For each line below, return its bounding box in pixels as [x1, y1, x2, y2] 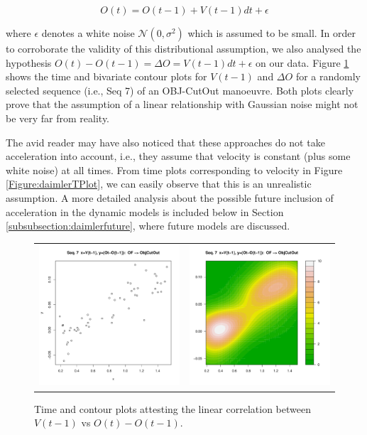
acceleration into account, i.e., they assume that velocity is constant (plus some [6, 149, 351, 163]
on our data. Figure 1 [256, 55, 349, 70]
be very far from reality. [6, 110, 110, 125]
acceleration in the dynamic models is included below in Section [6, 204, 284, 219]
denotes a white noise [41, 26, 135, 40]
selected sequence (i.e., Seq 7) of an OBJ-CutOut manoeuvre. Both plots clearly [6, 82, 354, 97]
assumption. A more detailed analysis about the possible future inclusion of [6, 190, 334, 205]
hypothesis [6, 55, 52, 70]
